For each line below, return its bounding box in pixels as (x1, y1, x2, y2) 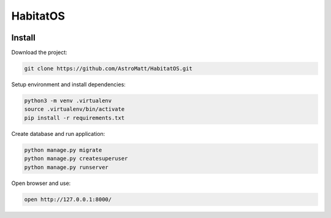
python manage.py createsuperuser (24, 155, 128, 162)
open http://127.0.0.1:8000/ (24, 196, 112, 203)
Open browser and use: (11, 179, 71, 187)
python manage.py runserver (24, 163, 108, 171)
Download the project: (11, 49, 67, 56)
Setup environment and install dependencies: (11, 81, 126, 88)
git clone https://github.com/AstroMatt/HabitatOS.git (24, 65, 192, 72)
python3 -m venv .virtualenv (24, 97, 112, 104)
